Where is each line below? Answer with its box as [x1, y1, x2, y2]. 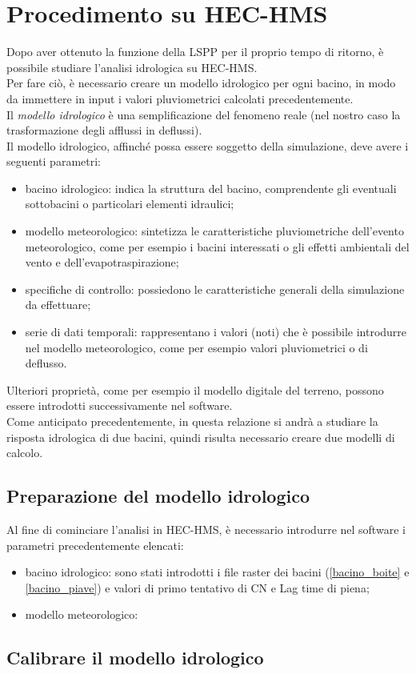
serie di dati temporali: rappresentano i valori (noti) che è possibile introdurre [25, 323, 407, 340]
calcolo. [6, 444, 43, 461]
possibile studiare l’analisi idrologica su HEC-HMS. [6, 58, 258, 75]
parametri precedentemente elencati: [6, 536, 184, 553]
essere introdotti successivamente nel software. [6, 397, 233, 414]
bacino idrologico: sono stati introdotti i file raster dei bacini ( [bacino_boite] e [25, 564, 410, 580]
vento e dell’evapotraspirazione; [25, 254, 179, 271]
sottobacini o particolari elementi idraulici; [25, 195, 234, 212]
